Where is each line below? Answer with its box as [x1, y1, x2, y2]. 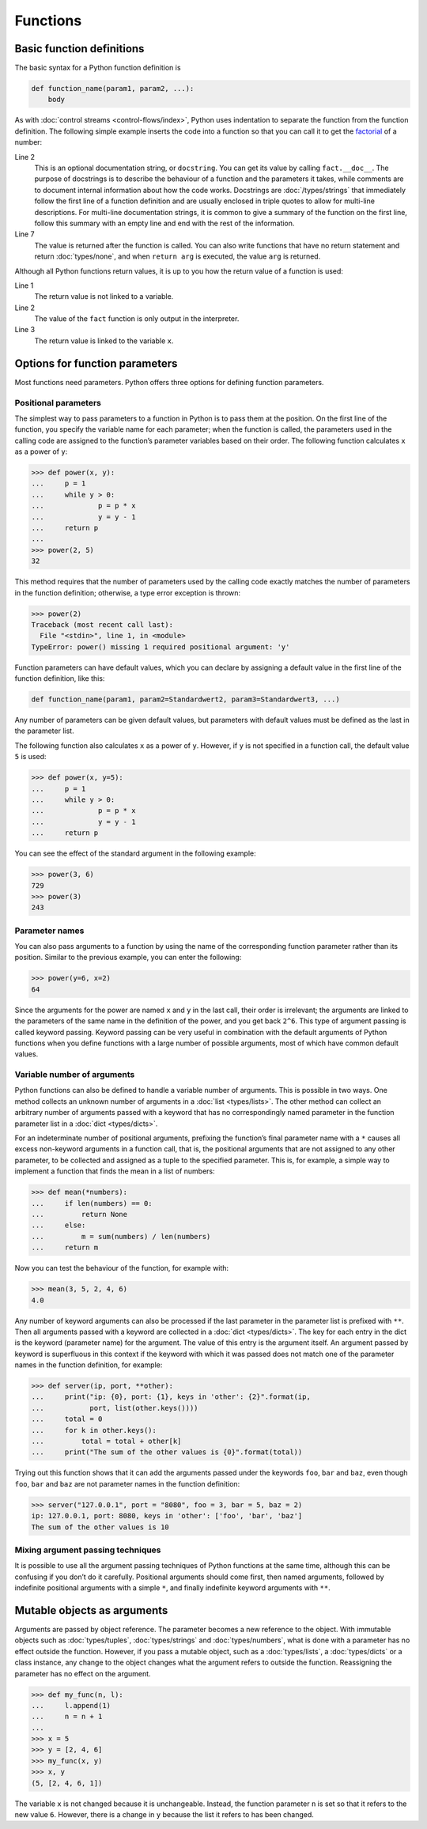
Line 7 [14, 229, 35, 239]
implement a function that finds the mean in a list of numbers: [14, 1166, 215, 1176]
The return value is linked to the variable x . [34, 336, 174, 346]
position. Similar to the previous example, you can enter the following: [14, 953, 242, 962]
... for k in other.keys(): [31, 1426, 157, 1434]
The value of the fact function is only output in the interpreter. [34, 314, 240, 323]
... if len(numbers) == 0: [31, 1199, 153, 1207]
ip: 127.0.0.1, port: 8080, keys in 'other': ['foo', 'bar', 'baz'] [31, 1511, 303, 1521]
